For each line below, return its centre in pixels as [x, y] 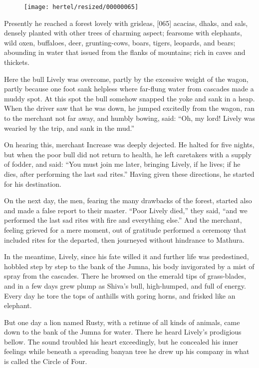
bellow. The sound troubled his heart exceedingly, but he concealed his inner [121, 341]
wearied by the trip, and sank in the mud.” [69, 128]
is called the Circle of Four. [46, 361]
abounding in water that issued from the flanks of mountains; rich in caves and [125, 52]
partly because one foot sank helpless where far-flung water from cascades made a [129, 89]
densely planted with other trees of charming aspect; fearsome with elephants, [123, 33]
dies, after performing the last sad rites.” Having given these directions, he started [129, 174]
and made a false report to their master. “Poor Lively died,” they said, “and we [126, 210]
